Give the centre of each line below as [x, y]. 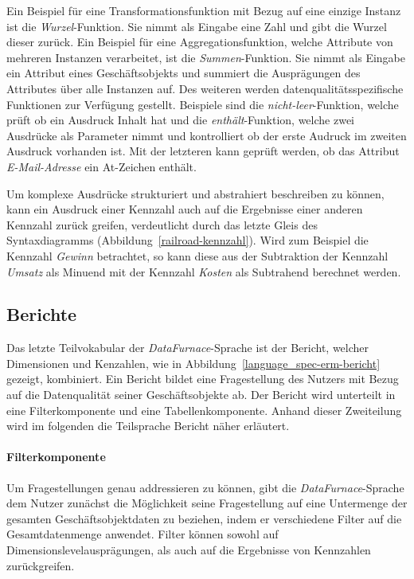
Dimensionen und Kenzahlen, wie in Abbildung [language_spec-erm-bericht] [193, 363]
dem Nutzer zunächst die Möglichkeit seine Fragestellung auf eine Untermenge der [207, 503]
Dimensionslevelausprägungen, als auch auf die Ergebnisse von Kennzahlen [189, 550]
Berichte [42, 314]
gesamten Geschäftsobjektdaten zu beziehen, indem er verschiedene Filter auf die [204, 518]
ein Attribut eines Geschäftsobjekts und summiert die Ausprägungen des [184, 73]
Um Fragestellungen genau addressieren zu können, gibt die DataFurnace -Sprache [205, 487]
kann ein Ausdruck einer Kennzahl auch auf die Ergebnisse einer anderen [185, 209]
